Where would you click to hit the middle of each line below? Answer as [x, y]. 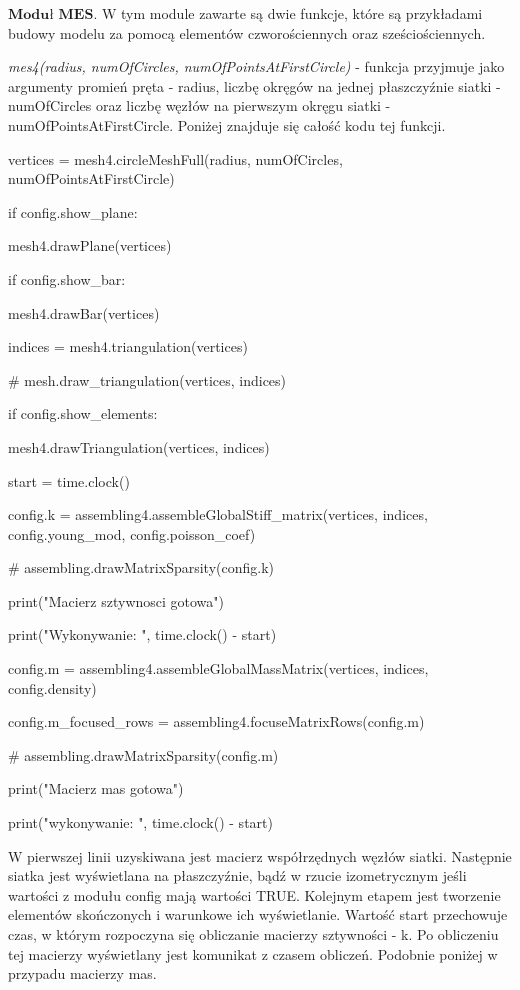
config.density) [52, 687]
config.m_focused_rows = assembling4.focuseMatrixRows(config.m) [216, 721]
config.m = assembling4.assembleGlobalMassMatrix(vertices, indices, [218, 668]
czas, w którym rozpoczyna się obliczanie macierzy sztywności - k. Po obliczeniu [253, 934]
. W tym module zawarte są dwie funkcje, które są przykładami [288, 13]
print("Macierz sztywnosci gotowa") [116, 600]
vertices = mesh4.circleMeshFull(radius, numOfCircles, [175, 158]
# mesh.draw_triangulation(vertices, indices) [147, 379]
